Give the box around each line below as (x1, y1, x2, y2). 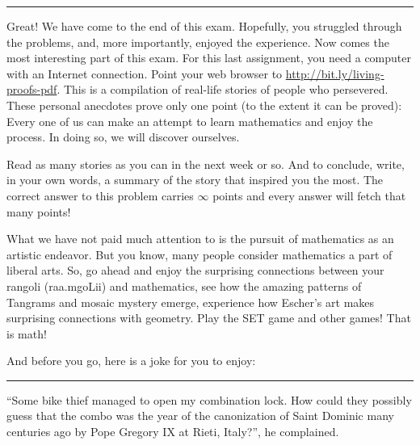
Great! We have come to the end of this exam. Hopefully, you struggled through (6, 18, 402, 34)
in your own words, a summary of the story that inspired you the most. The (6, 171, 384, 188)
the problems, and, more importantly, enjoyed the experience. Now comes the (6, 33, 389, 50)
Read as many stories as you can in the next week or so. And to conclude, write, (6, 155, 405, 172)
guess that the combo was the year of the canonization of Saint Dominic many (6, 407, 394, 424)
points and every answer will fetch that (212, 187, 406, 204)
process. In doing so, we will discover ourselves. (6, 128, 240, 145)
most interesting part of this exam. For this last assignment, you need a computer (6, 49, 411, 66)
